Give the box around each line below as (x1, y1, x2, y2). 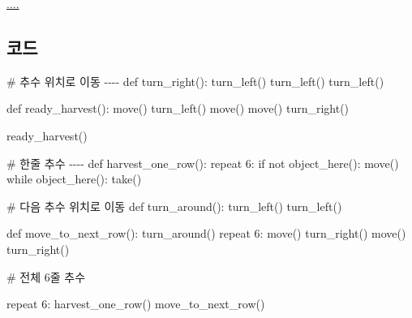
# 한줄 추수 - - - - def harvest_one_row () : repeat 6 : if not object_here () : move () (6, 154, 399, 171)
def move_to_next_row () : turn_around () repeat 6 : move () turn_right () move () (6, 225, 406, 242)
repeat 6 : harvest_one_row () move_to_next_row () (6, 295, 265, 312)
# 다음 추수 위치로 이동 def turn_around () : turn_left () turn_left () (6, 197, 342, 214)
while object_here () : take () (6, 170, 142, 187)
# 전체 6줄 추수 (6, 268, 86, 285)
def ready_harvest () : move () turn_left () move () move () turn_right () (6, 100, 350, 117)
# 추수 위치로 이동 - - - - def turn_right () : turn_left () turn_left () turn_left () (6, 72, 384, 89)
